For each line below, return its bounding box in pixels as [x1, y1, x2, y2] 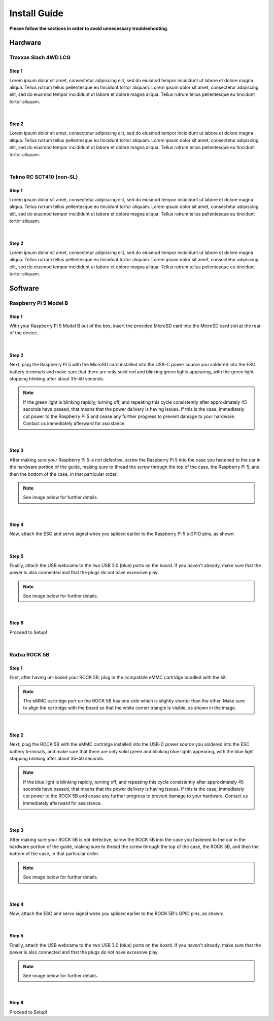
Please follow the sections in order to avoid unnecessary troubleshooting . [9, 25, 168, 31]
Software [9, 284, 39, 293]
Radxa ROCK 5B [9, 651, 50, 658]
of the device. [9, 330, 39, 336]
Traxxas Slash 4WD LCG [9, 54, 71, 61]
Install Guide [9, 8, 63, 19]
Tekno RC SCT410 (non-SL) [9, 173, 78, 180]
